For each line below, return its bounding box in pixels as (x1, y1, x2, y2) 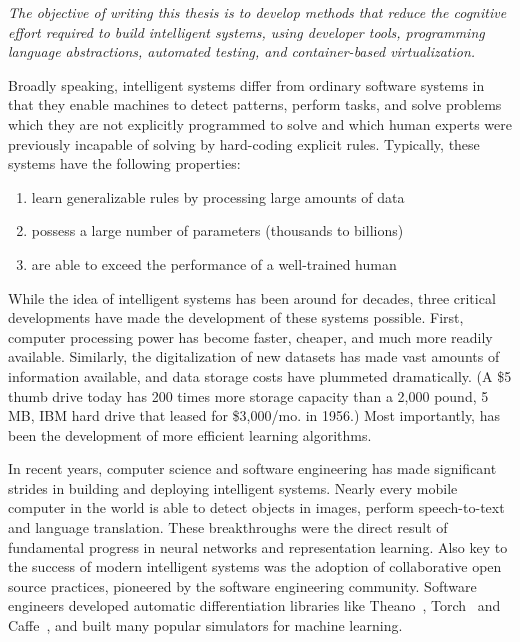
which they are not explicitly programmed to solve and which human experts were (8, 113, 512, 134)
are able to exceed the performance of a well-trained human (31, 253, 397, 274)
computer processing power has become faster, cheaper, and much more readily (8, 326, 493, 347)
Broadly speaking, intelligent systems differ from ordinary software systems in (8, 74, 485, 95)
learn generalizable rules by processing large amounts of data (31, 186, 405, 207)
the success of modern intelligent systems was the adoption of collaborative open (8, 556, 502, 577)
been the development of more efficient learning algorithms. (8, 424, 372, 445)
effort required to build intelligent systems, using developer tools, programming (8, 21, 485, 42)
